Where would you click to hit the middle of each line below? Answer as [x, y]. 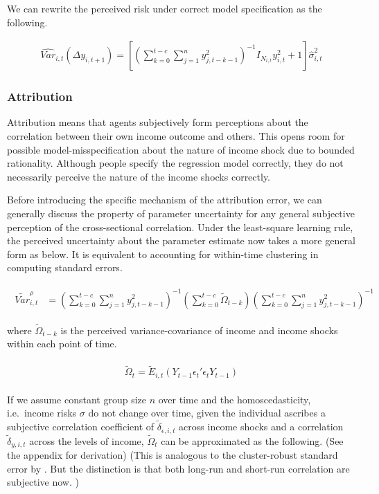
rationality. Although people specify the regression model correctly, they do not [175, 163]
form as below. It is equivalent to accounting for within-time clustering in [163, 254]
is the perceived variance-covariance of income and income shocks [199, 330]
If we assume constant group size [77, 399]
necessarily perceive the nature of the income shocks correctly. [139, 176]
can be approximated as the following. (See [252, 440]
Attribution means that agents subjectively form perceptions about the [158, 122]
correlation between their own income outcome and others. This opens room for [176, 136]
